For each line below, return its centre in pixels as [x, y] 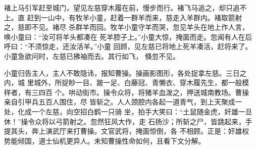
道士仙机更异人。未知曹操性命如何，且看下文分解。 [122, 140]
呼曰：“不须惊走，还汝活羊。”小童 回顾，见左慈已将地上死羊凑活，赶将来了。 [128, 46]
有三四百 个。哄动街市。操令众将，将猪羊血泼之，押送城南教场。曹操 [137, 92]
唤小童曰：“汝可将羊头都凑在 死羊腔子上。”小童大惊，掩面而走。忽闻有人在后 [128, 36]
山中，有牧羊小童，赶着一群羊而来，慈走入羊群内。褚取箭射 [145, 17]
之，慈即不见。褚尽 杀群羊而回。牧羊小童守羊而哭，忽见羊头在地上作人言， [127, 27]
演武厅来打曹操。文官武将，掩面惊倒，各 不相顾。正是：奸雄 [144, 131]
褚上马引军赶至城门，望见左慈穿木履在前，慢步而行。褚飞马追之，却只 [118, 7]
